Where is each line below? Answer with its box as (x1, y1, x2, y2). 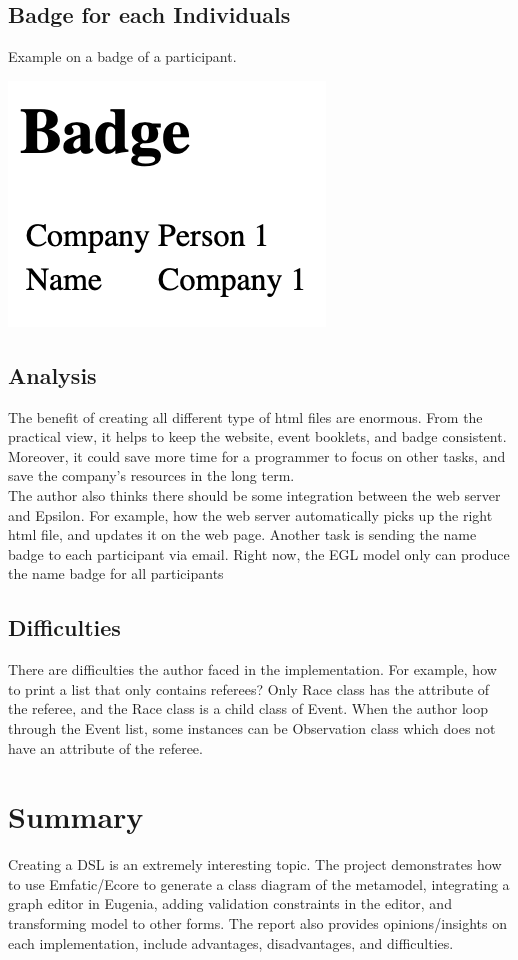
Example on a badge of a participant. (8, 46, 237, 67)
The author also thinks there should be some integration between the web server (8, 484, 501, 505)
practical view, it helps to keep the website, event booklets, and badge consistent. (8, 426, 507, 447)
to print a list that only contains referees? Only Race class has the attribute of (8, 678, 490, 699)
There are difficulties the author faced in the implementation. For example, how (8, 659, 497, 680)
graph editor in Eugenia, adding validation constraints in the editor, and (8, 893, 452, 914)
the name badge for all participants (8, 563, 224, 584)
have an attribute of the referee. (8, 737, 203, 758)
